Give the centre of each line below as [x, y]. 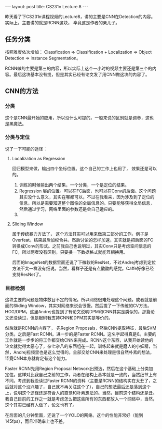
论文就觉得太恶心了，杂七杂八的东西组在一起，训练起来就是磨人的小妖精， [79, 346]
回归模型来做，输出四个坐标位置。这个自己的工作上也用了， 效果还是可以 [84, 169]
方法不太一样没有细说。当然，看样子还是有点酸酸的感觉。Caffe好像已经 [83, 268]
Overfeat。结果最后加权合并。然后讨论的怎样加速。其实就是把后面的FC [82, 240]
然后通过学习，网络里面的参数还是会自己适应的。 [68, 209]
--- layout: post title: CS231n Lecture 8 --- [47, 7]
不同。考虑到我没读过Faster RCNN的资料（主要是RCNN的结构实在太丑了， [79, 381]
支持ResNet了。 [28, 274]
